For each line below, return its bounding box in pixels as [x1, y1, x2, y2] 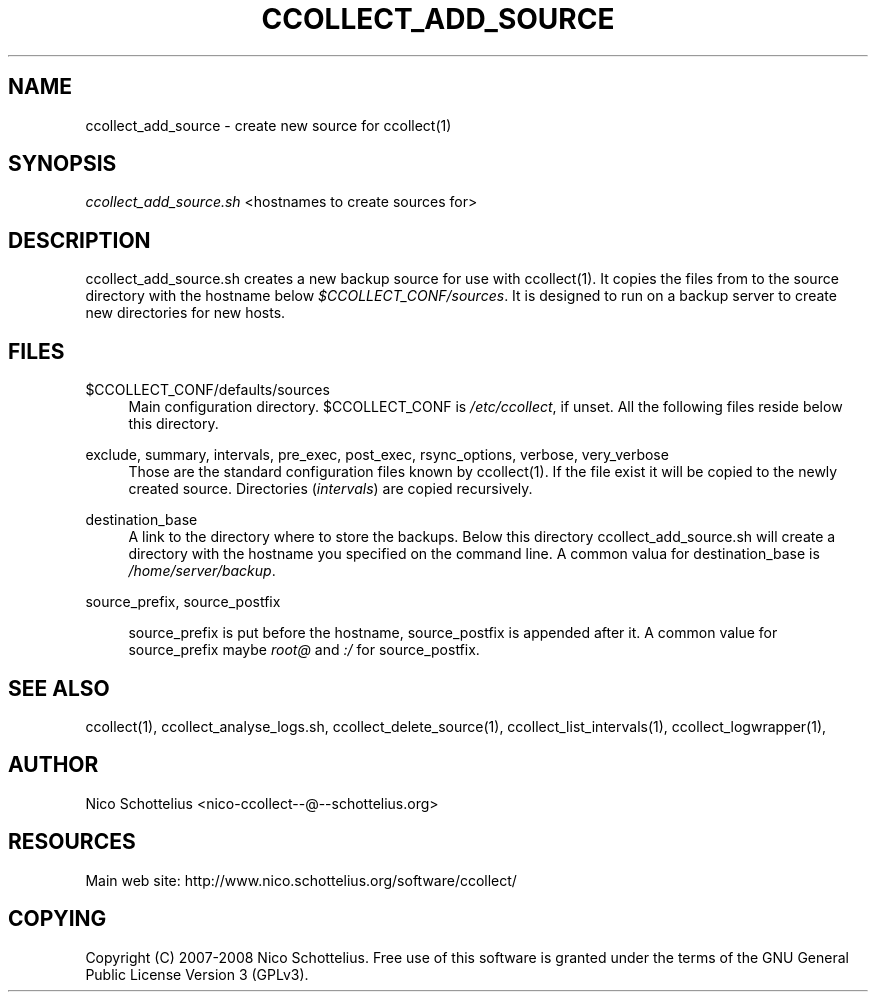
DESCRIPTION [8, 227, 151, 253]
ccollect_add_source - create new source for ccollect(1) [85, 116, 452, 134]
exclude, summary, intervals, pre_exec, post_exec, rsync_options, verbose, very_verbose [85, 446, 669, 464]
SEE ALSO [8, 675, 110, 701]
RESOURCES [8, 829, 136, 855]
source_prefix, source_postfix [85, 593, 281, 611]
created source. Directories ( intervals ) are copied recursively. [128, 480, 533, 498]
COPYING [8, 906, 107, 932]
